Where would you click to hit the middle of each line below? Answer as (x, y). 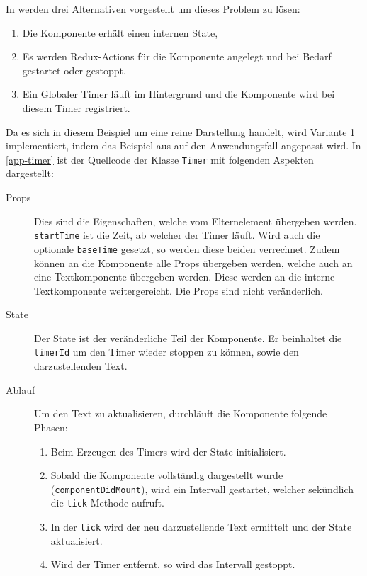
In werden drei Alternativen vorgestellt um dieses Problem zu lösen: (153, 9)
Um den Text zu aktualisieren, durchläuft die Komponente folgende (181, 413)
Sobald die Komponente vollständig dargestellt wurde (167, 475)
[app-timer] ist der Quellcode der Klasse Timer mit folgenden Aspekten (160, 159)
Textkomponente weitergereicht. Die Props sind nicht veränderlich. (179, 290)
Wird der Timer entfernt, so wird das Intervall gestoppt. (173, 564)
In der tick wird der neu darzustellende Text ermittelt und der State (201, 526)
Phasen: (51, 427)
